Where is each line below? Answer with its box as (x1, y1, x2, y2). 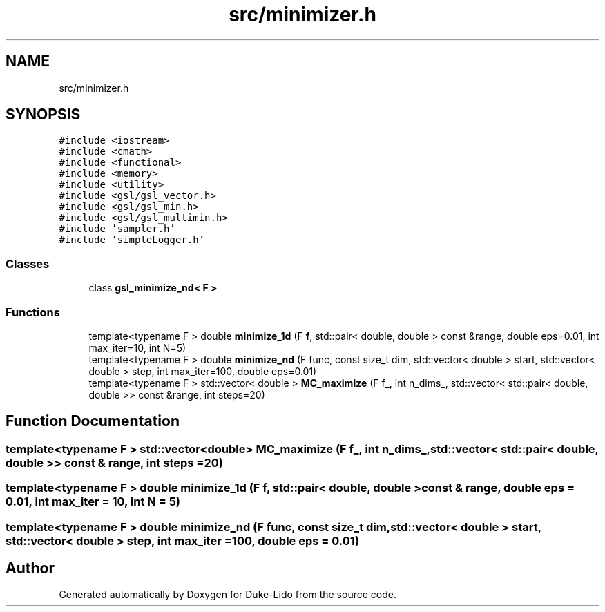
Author (6, 559, 55, 577)
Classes (6, 256, 50, 271)
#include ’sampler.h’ (59, 223, 175, 235)
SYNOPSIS (6, 106, 81, 124)
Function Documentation (6, 412, 180, 430)
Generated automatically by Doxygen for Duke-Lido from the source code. (59, 589, 396, 601)
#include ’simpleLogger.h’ (59, 234, 205, 246)
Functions (6, 305, 60, 319)
